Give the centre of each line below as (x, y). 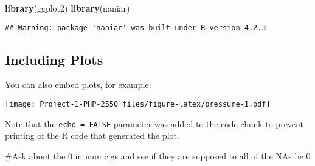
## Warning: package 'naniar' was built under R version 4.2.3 (136, 28)
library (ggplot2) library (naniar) (67, 8)
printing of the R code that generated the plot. (92, 135)
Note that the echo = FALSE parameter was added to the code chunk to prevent (154, 123)
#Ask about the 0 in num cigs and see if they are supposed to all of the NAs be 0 (158, 155)
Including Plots (54, 59)
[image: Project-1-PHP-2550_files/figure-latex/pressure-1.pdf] (138, 105)
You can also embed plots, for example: (78, 85)
